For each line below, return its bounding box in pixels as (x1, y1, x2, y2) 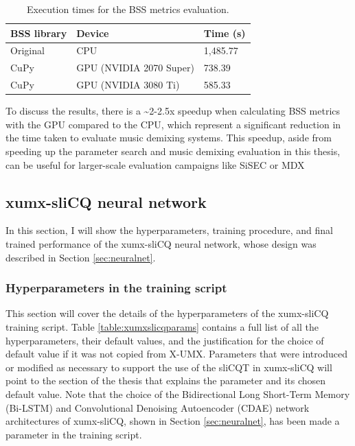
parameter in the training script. (5, 427, 142, 441)
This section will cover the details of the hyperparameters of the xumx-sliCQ (5, 306, 329, 320)
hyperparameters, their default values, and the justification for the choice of (5, 333, 324, 347)
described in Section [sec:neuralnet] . (5, 250, 156, 264)
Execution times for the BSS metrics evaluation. (26, 2, 229, 16)
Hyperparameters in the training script (5, 279, 227, 296)
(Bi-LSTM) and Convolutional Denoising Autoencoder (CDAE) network (5, 400, 310, 414)
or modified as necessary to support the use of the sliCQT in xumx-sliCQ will (5, 360, 332, 374)
